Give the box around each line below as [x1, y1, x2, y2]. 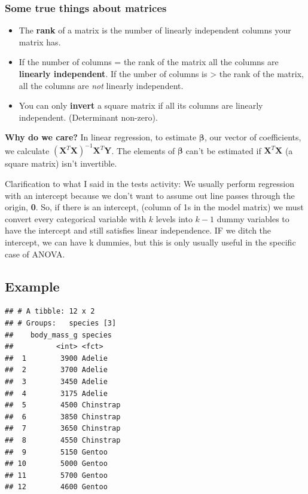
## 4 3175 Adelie [5, 389, 108, 398]
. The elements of [111, 144, 175, 157]
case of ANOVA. [5, 247, 65, 260]
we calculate [5, 144, 50, 157]
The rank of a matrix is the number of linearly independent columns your [19, 24, 291, 36]
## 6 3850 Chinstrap [5, 412, 121, 421]
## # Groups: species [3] [5, 319, 117, 328]
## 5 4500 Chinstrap [5, 401, 121, 410]
